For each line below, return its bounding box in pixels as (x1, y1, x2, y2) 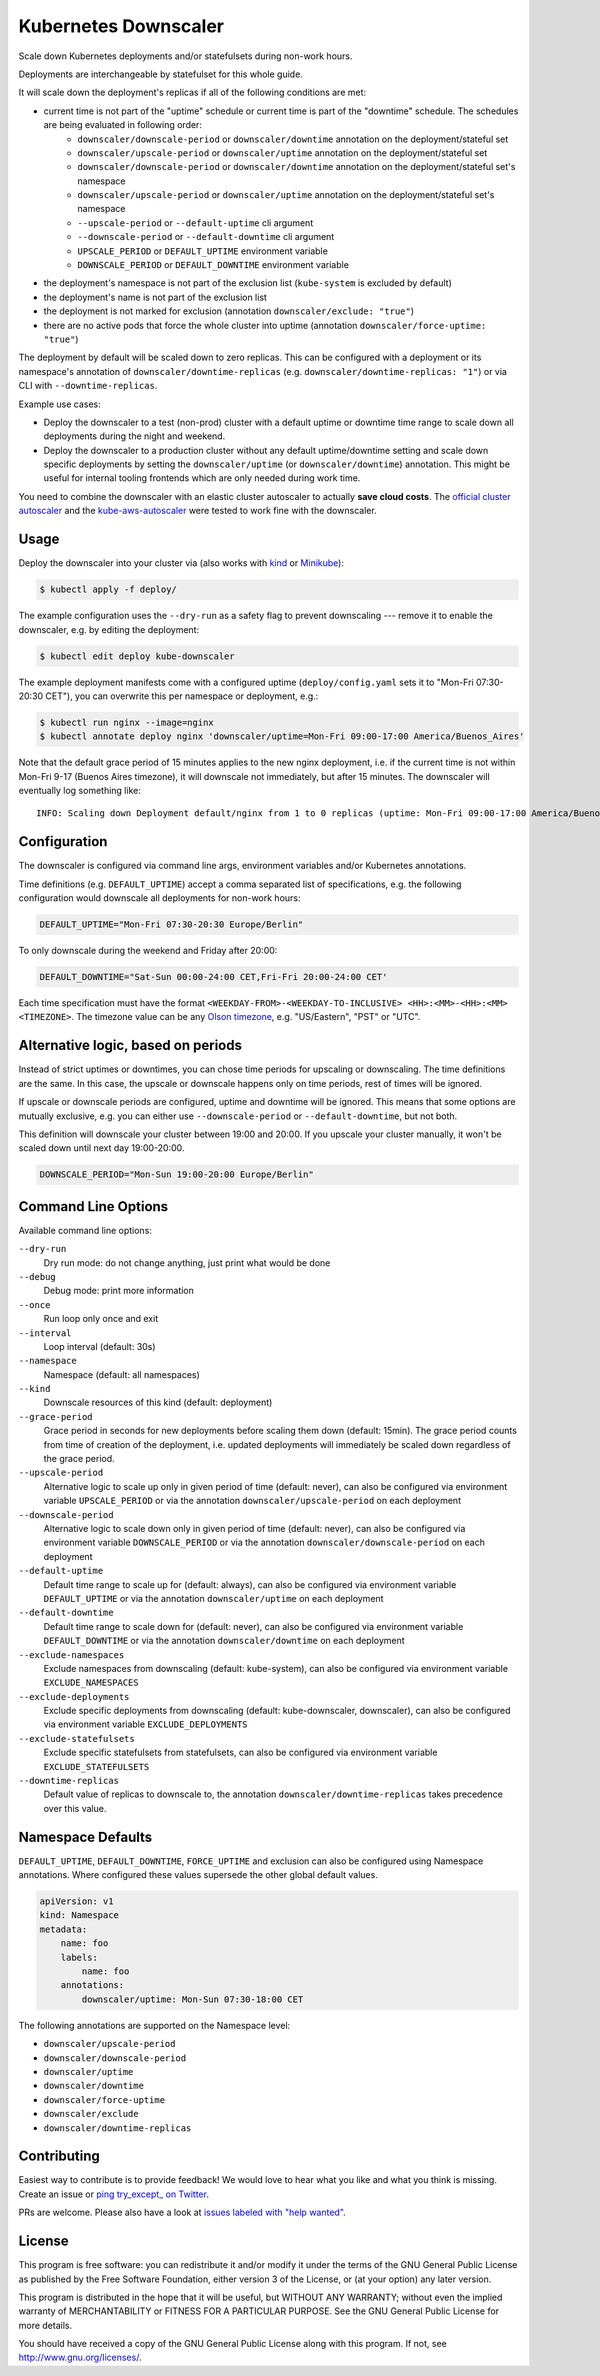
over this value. (43, 1802, 107, 1814)
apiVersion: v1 (39, 1896, 114, 1907)
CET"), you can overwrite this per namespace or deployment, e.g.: (45, 690, 319, 702)
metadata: (39, 1923, 88, 1935)
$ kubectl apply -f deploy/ (39, 584, 177, 595)
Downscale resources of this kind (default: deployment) (43, 1396, 273, 1409)
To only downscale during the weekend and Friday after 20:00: (18, 945, 278, 957)
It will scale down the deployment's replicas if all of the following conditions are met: (18, 86, 367, 99)
